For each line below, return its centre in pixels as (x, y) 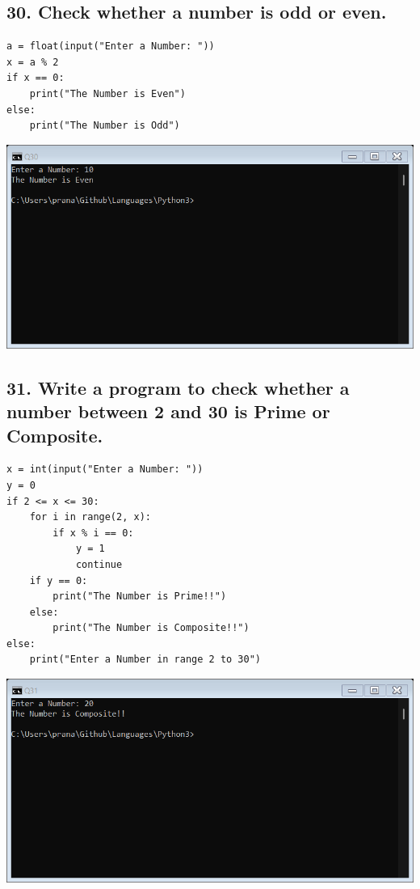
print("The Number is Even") (107, 93)
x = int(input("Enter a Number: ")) (105, 470)
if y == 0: (59, 580)
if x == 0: (36, 78)
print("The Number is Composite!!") (151, 628)
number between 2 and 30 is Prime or (168, 411)
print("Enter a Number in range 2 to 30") (145, 660)
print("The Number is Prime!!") (140, 597)
